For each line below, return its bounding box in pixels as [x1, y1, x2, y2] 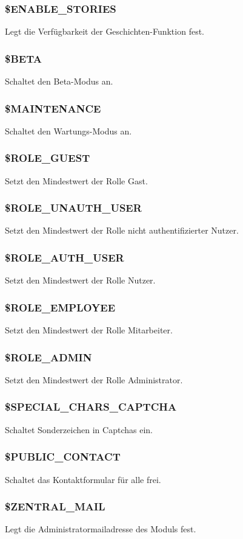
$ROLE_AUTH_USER [5, 249, 124, 265]
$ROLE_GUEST [5, 150, 90, 165]
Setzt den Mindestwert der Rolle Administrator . [5, 373, 183, 386]
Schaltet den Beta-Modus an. [5, 75, 113, 88]
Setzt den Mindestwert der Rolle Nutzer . [5, 274, 156, 287]
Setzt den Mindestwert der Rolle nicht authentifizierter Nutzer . [5, 224, 239, 237]
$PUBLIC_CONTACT [5, 449, 121, 464]
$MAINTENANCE [5, 100, 101, 116]
